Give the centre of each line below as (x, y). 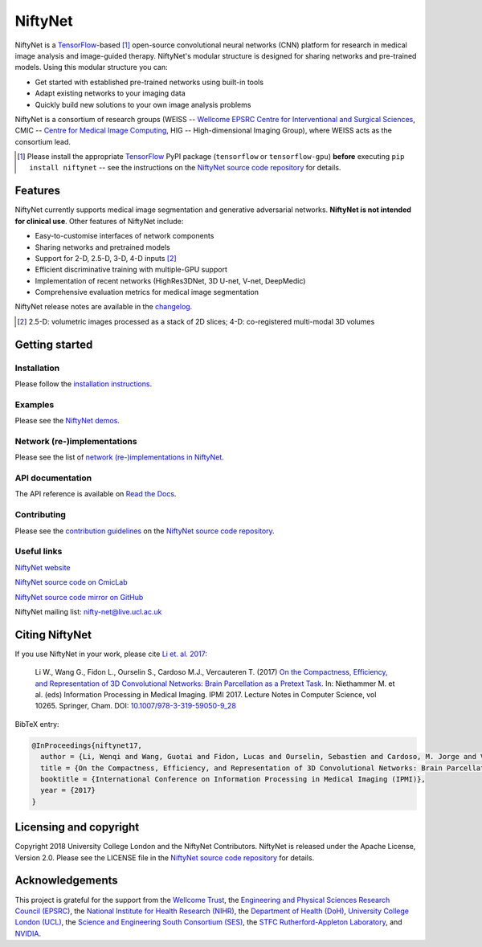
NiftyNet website (43, 567)
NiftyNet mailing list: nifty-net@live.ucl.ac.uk (88, 611)
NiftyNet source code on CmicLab (71, 582)
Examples (35, 404)
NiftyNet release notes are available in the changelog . (104, 307)
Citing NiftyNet (53, 635)
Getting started (54, 344)
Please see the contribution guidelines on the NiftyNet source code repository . (145, 531)
